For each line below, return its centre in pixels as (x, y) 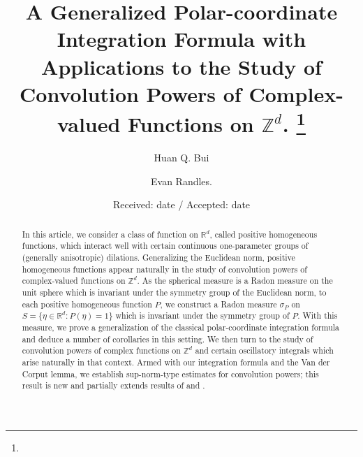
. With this (318, 315)
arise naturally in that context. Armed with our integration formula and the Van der (176, 362)
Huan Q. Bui (181, 158)
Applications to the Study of (181, 66)
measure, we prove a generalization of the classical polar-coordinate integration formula (181, 327)
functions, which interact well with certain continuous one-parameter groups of (165, 246)
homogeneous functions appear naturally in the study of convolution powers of (164, 269)
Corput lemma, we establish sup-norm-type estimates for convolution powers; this (170, 373)
